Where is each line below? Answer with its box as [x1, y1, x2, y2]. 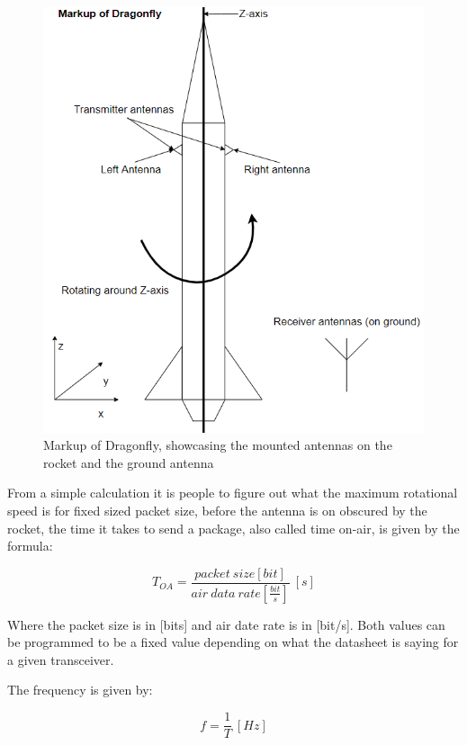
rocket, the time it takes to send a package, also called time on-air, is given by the [7, 518, 460, 537]
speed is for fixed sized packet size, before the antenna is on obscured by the [7, 501, 427, 520]
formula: [7, 536, 53, 555]
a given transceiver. [7, 650, 114, 669]
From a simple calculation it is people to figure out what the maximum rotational [7, 483, 458, 502]
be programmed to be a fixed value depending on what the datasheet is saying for [7, 633, 459, 651]
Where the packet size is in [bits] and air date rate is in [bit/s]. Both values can [7, 615, 445, 633]
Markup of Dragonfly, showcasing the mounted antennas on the [43, 435, 392, 454]
